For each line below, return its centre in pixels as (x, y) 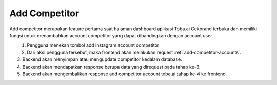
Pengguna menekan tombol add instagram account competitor (93, 45)
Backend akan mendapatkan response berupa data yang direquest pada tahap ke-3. (111, 67)
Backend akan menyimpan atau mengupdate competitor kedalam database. (102, 59)
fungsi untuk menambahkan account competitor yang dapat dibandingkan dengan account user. (111, 35)
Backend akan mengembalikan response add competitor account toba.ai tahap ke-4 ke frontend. (125, 74)
